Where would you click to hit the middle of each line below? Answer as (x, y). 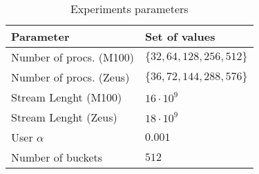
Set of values (180, 36)
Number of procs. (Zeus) (70, 77)
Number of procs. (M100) (73, 57)
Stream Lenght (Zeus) (64, 117)
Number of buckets (57, 157)
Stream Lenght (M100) (67, 97)
